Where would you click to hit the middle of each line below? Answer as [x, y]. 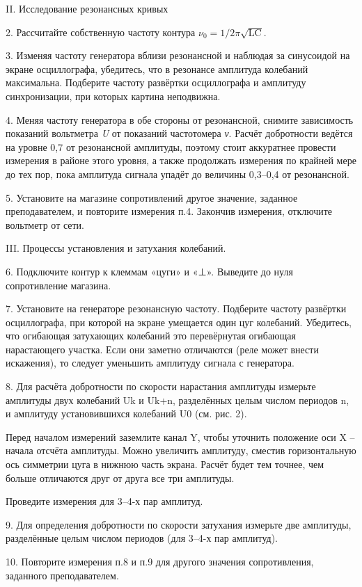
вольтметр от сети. [45, 224]
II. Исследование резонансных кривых [87, 8]
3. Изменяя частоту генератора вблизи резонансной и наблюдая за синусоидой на [178, 55]
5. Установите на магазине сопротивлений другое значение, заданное [152, 197]
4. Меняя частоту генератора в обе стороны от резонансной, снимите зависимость [180, 119]
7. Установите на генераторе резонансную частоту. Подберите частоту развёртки [176, 308]
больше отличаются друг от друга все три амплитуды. [120, 477]
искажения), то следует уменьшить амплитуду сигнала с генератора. [150, 363]
